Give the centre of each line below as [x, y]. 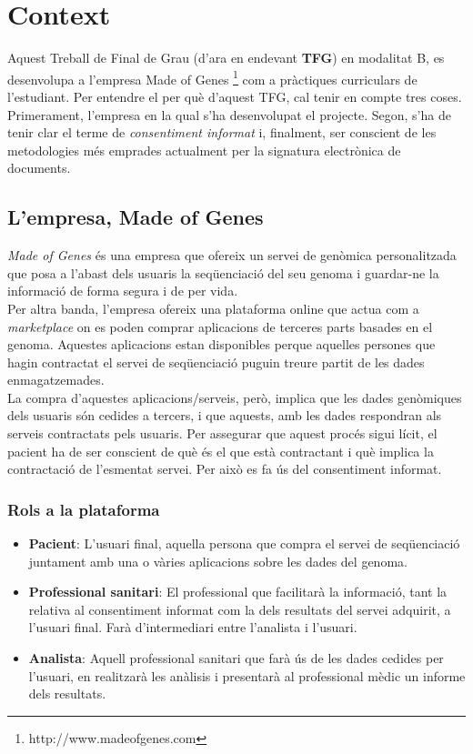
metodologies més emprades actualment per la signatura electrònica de [204, 150]
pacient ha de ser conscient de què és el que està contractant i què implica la [221, 451]
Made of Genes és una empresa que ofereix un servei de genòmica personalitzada [232, 255]
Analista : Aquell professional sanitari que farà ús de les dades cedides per [236, 658]
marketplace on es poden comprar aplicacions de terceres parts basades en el [220, 326]
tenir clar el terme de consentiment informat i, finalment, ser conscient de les [222, 132]
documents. [39, 168]
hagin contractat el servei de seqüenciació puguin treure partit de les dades [216, 362]
